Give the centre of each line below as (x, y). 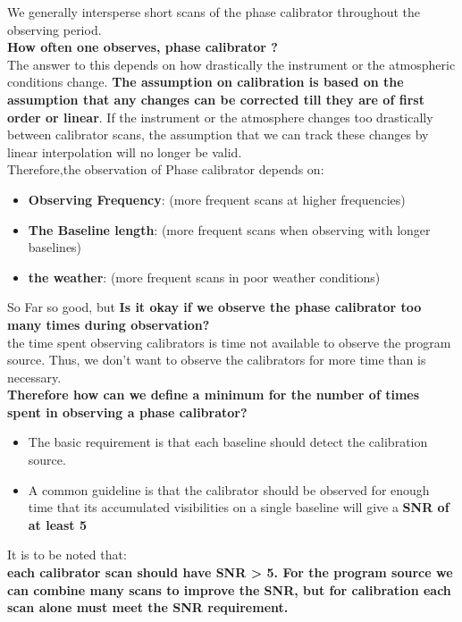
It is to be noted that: (67, 555)
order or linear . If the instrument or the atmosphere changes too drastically (220, 117)
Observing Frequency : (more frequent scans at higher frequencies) (217, 199)
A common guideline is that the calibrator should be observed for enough (229, 489)
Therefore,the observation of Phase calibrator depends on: (166, 169)
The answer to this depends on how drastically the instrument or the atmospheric (231, 64)
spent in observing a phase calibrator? (127, 412)
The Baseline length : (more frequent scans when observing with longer (229, 229)
